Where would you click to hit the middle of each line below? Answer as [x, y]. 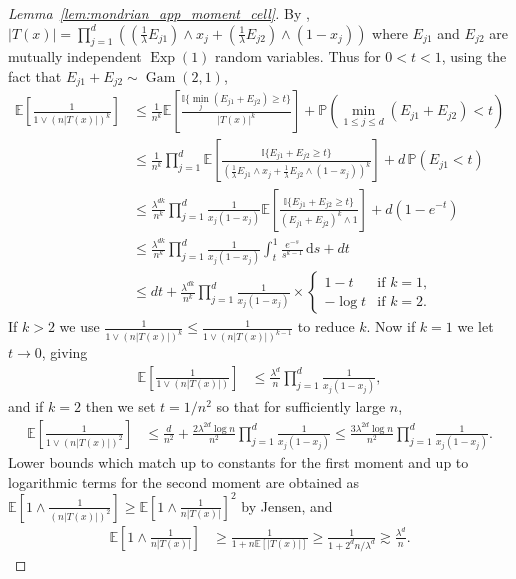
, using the [474, 56]
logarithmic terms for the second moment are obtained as [184, 481]
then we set [120, 406]
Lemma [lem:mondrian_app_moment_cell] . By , [159, 13]
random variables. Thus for [298, 56]
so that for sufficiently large [301, 406]
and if [26, 406]
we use [79, 326]
